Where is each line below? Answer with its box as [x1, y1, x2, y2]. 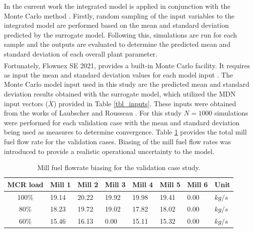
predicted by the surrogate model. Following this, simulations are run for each [4, 29, 237, 39]
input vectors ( [4, 98, 48, 108]
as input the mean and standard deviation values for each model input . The [4, 69, 233, 79]
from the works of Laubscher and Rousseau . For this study [4, 108, 182, 118]
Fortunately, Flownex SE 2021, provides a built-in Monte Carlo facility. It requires [4, 60, 250, 70]
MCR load [7, 179, 43, 189]
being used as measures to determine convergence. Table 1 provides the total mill [4, 127, 247, 137]
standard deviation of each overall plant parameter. [4, 48, 158, 58]
